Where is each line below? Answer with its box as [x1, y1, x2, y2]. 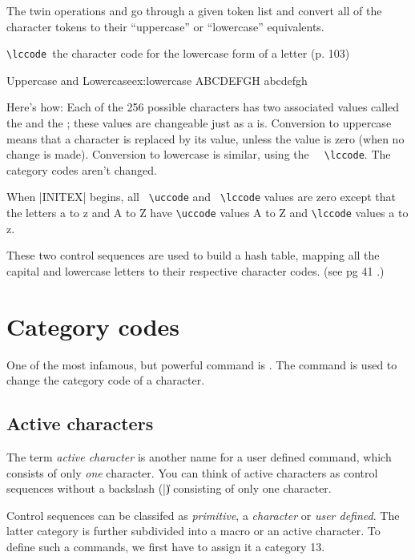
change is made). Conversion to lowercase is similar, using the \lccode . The [6, 146, 391, 163]
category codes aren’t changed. [6, 161, 157, 178]
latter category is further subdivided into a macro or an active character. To [6, 522, 381, 539]
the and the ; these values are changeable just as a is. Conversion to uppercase [6, 115, 392, 131]
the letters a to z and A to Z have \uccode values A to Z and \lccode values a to [6, 204, 409, 221]
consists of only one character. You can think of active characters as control [6, 464, 378, 481]
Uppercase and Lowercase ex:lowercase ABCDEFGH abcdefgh [6, 71, 308, 88]
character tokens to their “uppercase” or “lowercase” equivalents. [6, 18, 324, 34]
